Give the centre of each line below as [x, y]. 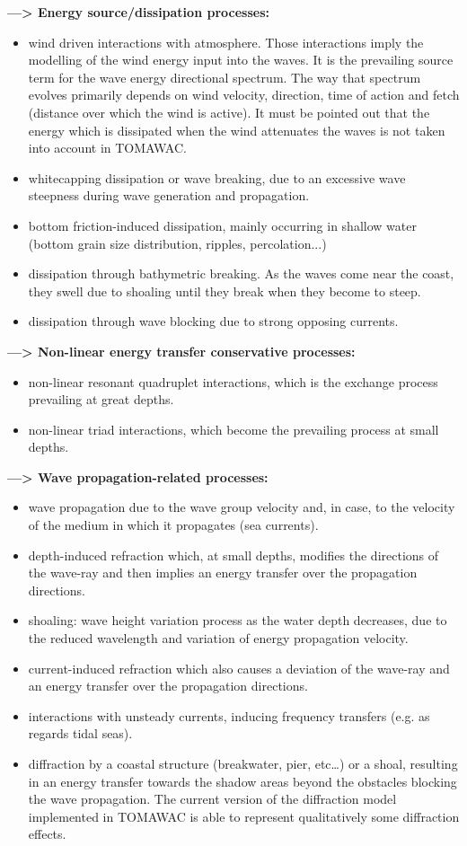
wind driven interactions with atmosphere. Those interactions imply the [226, 42]
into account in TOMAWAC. [107, 148]
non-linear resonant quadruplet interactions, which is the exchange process [233, 381]
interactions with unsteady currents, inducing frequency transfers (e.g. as [229, 715]
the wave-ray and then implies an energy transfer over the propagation [223, 573]
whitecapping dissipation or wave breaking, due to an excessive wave [217, 177]
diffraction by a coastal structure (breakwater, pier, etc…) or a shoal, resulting [243, 763]
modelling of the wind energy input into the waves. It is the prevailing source [241, 60]
